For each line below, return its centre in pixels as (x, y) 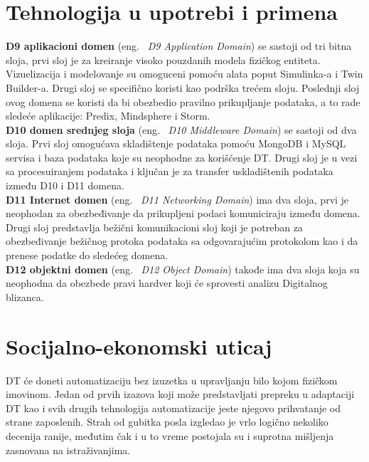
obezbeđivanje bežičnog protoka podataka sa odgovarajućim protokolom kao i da (182, 241)
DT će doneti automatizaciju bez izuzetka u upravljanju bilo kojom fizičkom (172, 380)
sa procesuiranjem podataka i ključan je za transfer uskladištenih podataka (170, 171)
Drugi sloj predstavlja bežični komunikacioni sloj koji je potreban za (154, 227)
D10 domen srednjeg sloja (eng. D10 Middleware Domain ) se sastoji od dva (181, 129)
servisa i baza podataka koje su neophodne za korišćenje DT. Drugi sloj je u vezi (182, 157)
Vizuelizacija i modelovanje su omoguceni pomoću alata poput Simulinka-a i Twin (184, 74)
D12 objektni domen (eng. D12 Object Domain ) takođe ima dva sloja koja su (183, 269)
